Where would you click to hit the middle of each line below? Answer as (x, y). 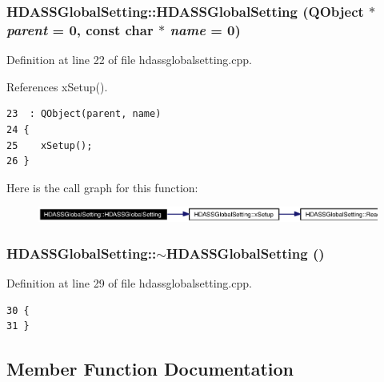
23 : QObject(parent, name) (84, 114)
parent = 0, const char (80, 29)
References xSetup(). (57, 86)
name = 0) (205, 29)
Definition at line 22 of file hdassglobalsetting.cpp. (129, 60)
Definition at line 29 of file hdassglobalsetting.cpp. (129, 283)
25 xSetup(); (50, 145)
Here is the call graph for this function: (102, 187)
